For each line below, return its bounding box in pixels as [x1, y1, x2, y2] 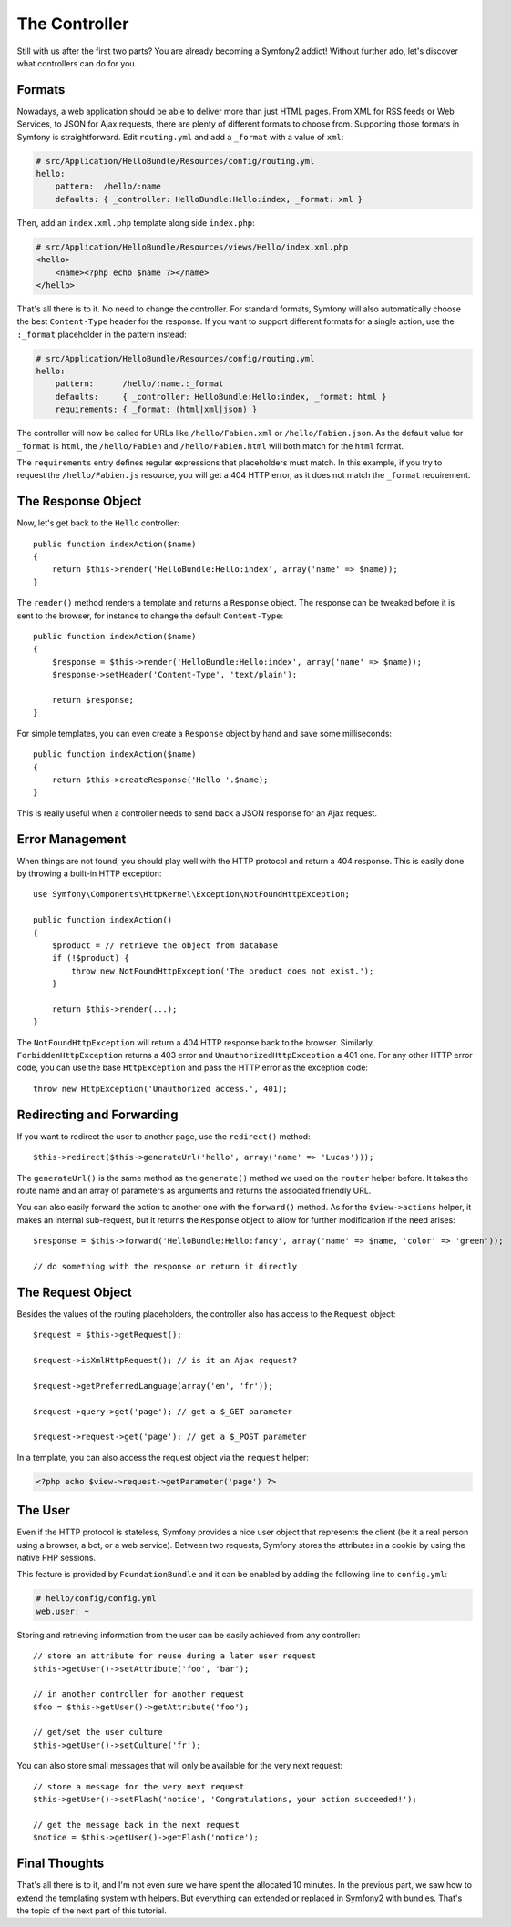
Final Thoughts [16, 1856, 105, 1871]
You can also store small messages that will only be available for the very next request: [16, 1760, 343, 1771]
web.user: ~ [36, 1606, 90, 1616]
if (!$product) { [51, 953, 129, 963]
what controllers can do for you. [16, 57, 138, 68]
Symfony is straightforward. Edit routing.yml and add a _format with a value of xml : [16, 131, 344, 142]
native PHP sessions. [16, 1552, 96, 1563]
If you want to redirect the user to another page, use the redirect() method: [16, 1130, 311, 1142]
